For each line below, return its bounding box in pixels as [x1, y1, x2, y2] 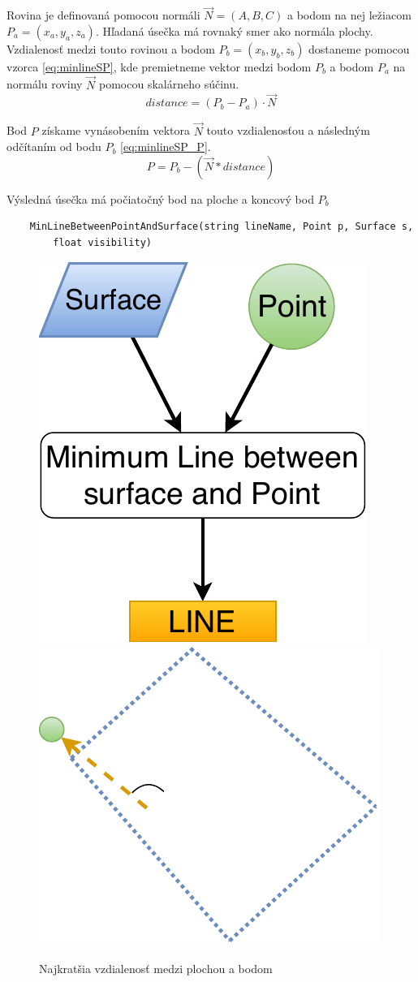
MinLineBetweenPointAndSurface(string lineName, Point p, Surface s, [29, 221, 414, 233]
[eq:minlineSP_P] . [120, 138, 211, 155]
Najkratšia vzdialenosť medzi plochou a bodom [39, 959, 273, 976]
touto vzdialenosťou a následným [206, 122, 370, 139]
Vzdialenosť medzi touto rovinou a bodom [6, 40, 215, 57]
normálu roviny [6, 75, 83, 93]
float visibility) [53, 237, 152, 249]
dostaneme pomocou [308, 40, 410, 57]
